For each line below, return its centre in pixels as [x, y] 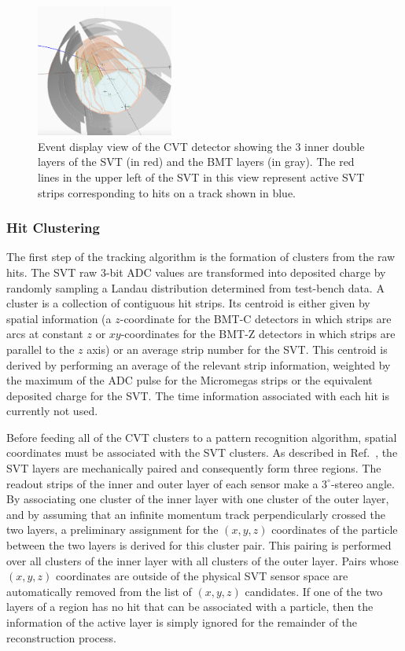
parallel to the [40, 349]
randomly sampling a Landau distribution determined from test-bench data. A [195, 287]
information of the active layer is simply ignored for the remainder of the [182, 622]
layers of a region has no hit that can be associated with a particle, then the [190, 607]
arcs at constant [45, 334]
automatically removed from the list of [99, 591]
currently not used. [52, 411]
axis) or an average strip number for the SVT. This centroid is [237, 349]
